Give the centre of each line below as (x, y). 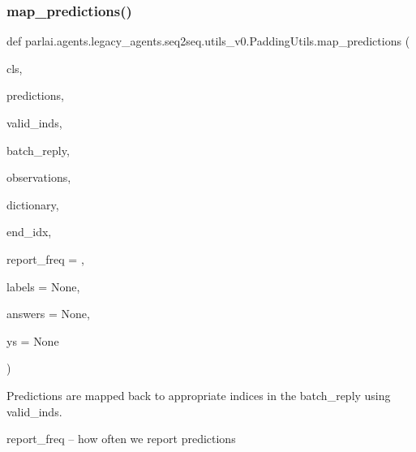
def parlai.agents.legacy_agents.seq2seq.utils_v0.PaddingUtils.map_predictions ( (208, 41)
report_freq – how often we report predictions (121, 439)
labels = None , (43, 286)
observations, (39, 177)
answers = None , (48, 314)
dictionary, (33, 204)
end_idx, (29, 232)
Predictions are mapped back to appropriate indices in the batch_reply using (199, 395)
